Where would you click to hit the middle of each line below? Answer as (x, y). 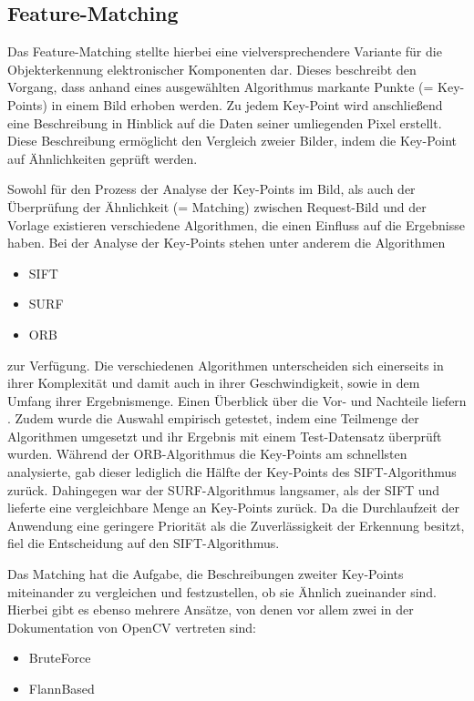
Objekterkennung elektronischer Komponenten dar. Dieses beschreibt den (212, 69)
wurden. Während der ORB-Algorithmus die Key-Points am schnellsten (207, 454)
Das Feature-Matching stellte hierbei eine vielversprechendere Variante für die (225, 51)
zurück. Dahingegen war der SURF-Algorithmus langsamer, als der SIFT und (224, 489)
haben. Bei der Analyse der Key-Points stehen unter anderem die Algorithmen (227, 243)
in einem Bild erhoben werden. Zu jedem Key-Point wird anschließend (247, 104)
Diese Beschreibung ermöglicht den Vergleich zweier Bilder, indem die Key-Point (232, 141)
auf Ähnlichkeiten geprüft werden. (103, 158)
